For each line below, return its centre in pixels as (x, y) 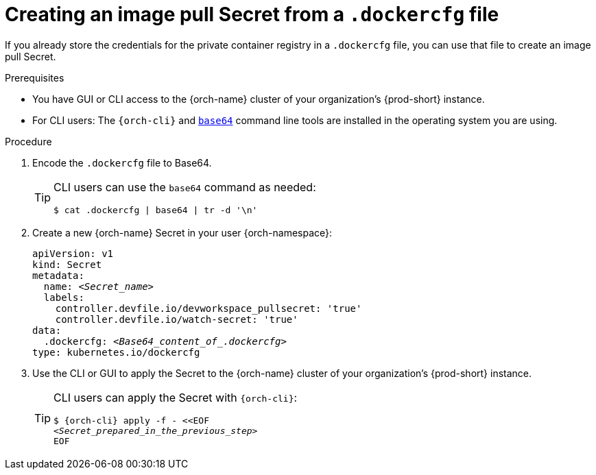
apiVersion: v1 (73, 253)
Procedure (28, 141)
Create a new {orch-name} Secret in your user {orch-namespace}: (182, 232)
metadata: (58, 275)
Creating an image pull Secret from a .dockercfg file (252, 14)
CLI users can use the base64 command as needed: (185, 187)
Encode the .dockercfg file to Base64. (122, 162)
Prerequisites (35, 77)
